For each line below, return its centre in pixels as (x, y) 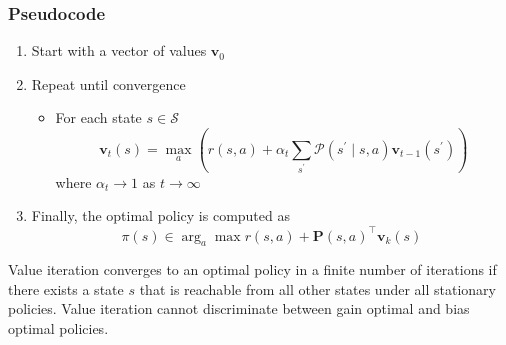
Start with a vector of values (119, 50)
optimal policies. (58, 328)
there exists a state (66, 288)
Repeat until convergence (108, 83)
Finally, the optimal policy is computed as (160, 215)
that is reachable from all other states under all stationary (317, 288)
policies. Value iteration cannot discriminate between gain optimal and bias (239, 308)
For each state (98, 117)
